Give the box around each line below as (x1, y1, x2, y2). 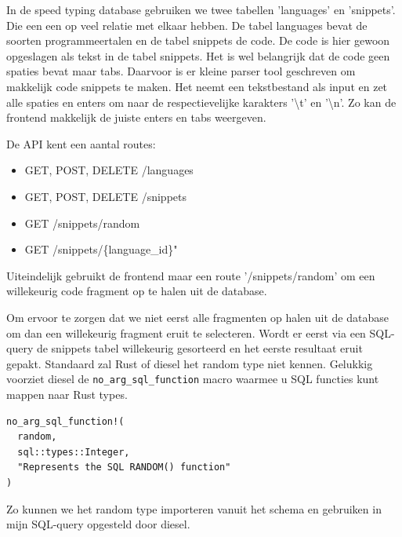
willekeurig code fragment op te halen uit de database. (6, 283, 267, 299)
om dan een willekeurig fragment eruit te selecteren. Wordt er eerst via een (6, 324, 366, 341)
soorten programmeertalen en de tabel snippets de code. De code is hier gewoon (6, 32, 390, 49)
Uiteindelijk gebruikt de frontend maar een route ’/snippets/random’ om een (6, 267, 375, 283)
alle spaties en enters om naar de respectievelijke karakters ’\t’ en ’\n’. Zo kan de (6, 93, 397, 110)
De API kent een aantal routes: (6, 135, 156, 152)
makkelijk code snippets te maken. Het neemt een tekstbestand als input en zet (6, 78, 388, 94)
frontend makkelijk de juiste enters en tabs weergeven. (6, 109, 266, 126)
